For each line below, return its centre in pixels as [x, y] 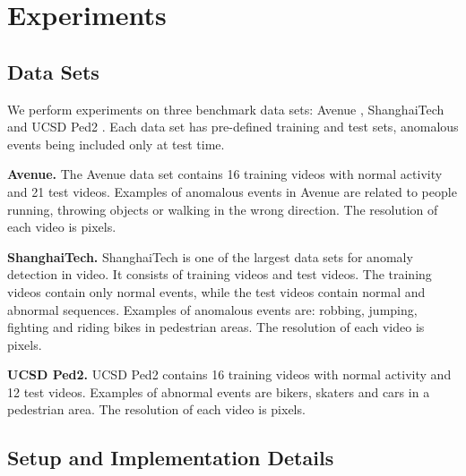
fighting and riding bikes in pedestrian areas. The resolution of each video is [216, 327]
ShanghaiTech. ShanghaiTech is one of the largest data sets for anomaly [210, 256]
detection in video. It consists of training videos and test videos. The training [220, 274]
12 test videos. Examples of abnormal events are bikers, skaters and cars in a [219, 391]
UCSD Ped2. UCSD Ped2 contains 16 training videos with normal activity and [229, 374]
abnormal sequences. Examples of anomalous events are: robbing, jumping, [212, 309]
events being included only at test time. [116, 144]
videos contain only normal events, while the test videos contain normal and [216, 291]
